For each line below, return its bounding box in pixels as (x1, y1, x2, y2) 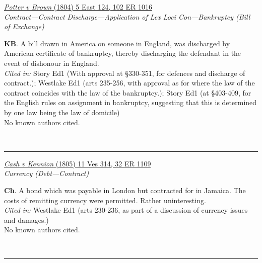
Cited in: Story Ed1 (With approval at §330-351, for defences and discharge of (4, 67, 245, 78)
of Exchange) (4, 21, 44, 32)
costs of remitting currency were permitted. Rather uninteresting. (4, 195, 206, 205)
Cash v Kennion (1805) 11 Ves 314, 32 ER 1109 (4, 158, 151, 168)
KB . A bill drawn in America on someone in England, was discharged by (4, 38, 230, 48)
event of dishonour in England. (4, 57, 99, 68)
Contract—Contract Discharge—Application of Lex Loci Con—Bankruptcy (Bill (4, 11, 250, 22)
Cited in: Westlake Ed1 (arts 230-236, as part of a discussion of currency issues (4, 205, 248, 215)
